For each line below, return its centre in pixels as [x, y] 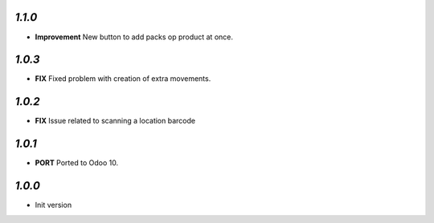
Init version [53, 205]
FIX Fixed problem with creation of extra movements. [123, 79]
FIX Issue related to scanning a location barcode [115, 121]
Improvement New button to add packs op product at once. [134, 37]
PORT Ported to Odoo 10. [77, 163]
